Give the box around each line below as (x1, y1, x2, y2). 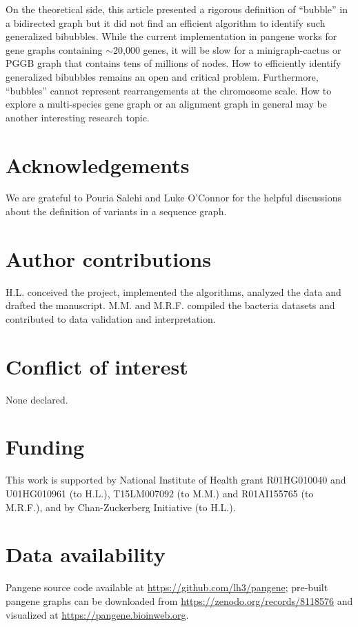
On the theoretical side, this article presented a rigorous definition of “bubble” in (6, 2, 348, 16)
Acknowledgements (6, 150, 190, 179)
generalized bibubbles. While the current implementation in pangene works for (6, 29, 337, 43)
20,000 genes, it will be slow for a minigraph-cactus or (113, 42, 341, 57)
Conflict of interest (6, 352, 188, 380)
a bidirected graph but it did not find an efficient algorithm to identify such (6, 15, 326, 30)
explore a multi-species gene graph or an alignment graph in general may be (6, 97, 327, 111)
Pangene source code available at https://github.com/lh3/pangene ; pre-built (6, 580, 328, 595)
